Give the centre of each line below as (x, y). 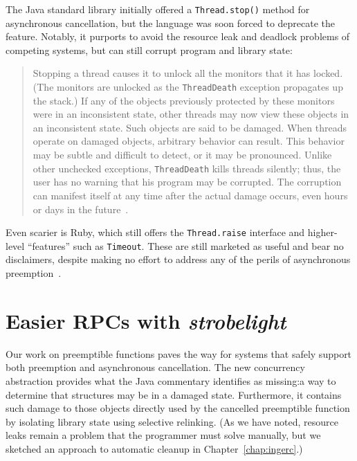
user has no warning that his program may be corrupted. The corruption (187, 182)
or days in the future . (81, 209)
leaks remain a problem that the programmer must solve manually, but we (163, 435)
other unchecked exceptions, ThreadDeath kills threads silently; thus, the (187, 168)
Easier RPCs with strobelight (146, 320)
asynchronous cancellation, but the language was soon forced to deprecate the (171, 22)
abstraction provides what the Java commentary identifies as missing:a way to (171, 380)
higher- (322, 232)
